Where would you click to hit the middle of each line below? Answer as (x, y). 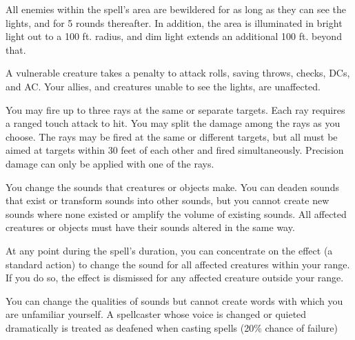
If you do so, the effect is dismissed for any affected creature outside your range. (175, 278)
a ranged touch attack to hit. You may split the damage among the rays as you (173, 123)
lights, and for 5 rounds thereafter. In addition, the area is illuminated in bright (174, 22)
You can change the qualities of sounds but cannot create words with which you (174, 300)
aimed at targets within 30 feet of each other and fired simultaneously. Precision (175, 150)
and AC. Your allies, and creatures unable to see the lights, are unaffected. (163, 86)
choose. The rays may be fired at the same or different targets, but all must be (172, 136)
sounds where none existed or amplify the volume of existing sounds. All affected (176, 213)
